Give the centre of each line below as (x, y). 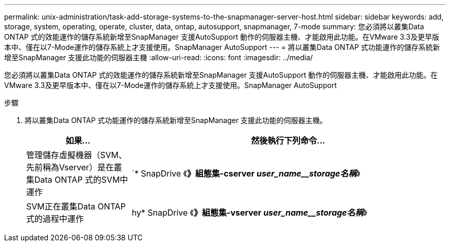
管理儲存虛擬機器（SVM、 (77, 155)
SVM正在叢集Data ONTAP (76, 206)
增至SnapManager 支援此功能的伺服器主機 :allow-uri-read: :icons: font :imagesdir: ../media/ (158, 57)
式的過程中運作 (55, 219)
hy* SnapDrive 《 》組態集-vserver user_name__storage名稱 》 (249, 213)
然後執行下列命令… (288, 140)
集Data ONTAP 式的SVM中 (77, 180)
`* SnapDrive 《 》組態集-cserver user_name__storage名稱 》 (246, 173)
